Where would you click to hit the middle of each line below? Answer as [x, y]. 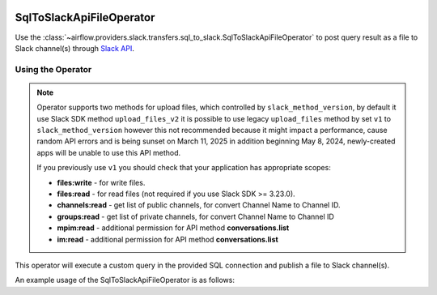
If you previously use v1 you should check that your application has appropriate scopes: [184, 168]
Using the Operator [53, 69]
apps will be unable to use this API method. [109, 152]
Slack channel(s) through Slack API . [75, 48]
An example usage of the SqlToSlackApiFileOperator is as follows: [125, 280]
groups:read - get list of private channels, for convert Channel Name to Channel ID [196, 216]
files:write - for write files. [101, 182]
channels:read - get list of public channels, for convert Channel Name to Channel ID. [199, 205]
